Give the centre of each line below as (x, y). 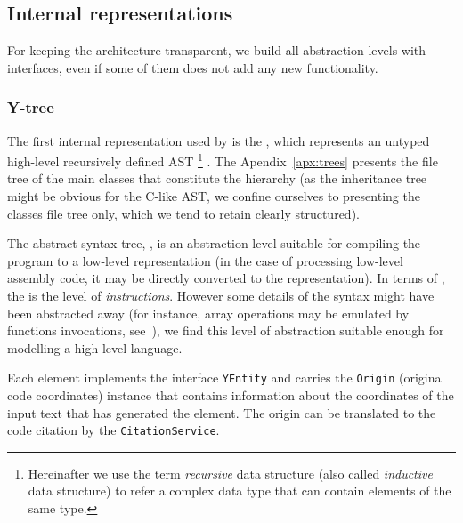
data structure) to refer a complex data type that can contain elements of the (240, 491)
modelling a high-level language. (95, 347)
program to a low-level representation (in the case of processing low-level (205, 260)
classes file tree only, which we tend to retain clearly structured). (183, 213)
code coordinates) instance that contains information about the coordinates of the (231, 395)
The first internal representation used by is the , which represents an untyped (219, 140)
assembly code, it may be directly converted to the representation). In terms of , (226, 278)
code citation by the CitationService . (114, 430)
